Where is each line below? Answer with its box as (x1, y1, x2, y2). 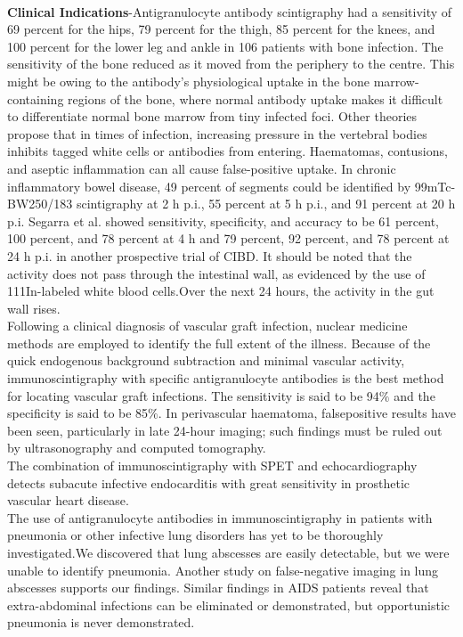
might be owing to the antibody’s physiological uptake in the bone (7, 71, 370, 90)
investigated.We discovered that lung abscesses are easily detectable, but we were (7, 543, 450, 561)
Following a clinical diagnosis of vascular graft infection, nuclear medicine (7, 316, 408, 335)
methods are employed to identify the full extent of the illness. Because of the (7, 333, 431, 352)
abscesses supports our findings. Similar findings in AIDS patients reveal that (7, 578, 429, 597)
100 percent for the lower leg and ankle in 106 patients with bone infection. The (7, 37, 443, 55)
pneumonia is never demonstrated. (7, 613, 195, 632)
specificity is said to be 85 (7, 404, 149, 422)
